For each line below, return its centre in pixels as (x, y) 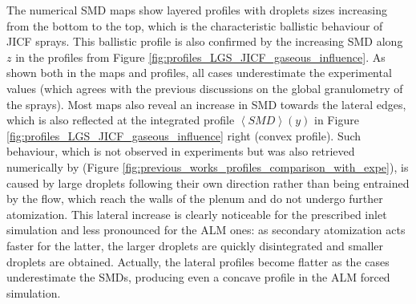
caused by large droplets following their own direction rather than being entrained (208, 182)
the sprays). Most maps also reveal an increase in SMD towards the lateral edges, (206, 104)
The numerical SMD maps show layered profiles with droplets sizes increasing (197, 10)
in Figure (337, 120)
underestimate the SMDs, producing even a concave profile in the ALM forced (198, 277)
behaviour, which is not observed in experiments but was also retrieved (181, 151)
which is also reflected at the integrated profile (121, 120)
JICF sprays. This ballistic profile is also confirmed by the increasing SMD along (205, 41)
